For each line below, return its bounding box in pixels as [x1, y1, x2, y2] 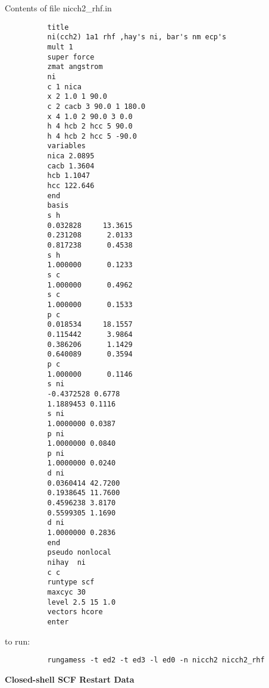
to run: [5, 634, 30, 647]
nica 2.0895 [47, 152, 95, 161]
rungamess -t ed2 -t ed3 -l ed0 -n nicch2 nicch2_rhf [47, 656, 265, 665]
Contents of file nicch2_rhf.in [5, 2, 112, 14]
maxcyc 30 [47, 588, 86, 596]
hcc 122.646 [47, 182, 95, 190]
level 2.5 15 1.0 [47, 598, 116, 606]
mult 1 [47, 42, 73, 51]
